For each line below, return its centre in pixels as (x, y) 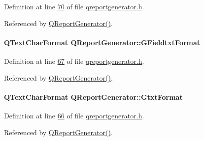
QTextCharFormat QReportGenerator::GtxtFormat (93, 97)
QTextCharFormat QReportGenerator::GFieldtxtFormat (102, 42)
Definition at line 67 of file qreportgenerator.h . (74, 61)
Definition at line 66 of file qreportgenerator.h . (74, 115)
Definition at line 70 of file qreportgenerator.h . (74, 6)
